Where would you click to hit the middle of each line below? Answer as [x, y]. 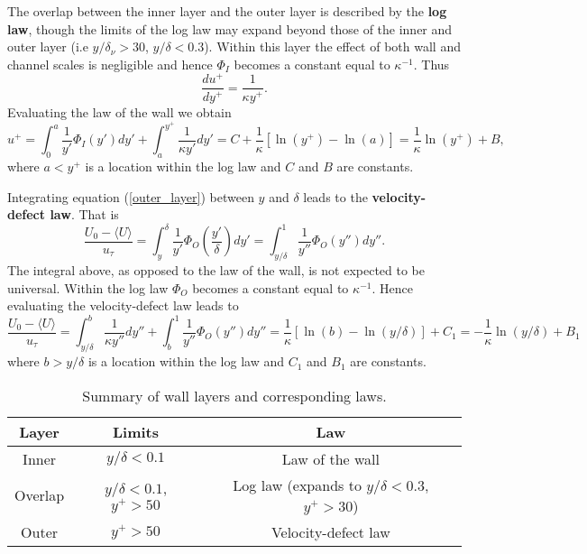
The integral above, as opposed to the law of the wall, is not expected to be [216, 270]
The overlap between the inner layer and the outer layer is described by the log [227, 11]
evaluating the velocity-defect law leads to [123, 305]
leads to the [335, 196]
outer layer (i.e [48, 46]
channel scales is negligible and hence [110, 64]
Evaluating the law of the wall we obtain [119, 111]
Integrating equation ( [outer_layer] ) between [131, 196]
